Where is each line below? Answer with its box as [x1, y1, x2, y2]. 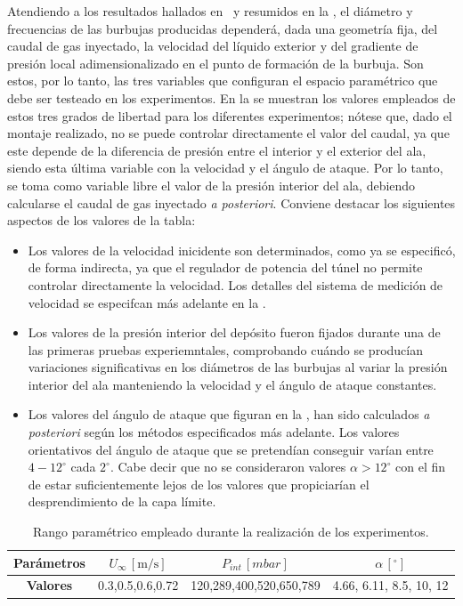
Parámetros [13, 553, 85, 571]
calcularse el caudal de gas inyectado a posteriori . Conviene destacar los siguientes [7, 193, 456, 212]
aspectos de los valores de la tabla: [7, 211, 196, 230]
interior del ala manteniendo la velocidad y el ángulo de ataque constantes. [28, 375, 437, 393]
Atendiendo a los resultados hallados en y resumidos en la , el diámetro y [7, 2, 413, 20]
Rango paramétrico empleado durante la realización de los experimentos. [32, 522, 429, 541]
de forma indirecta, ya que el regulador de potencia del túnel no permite [28, 258, 423, 277]
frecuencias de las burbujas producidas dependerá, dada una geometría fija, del [7, 19, 438, 37]
